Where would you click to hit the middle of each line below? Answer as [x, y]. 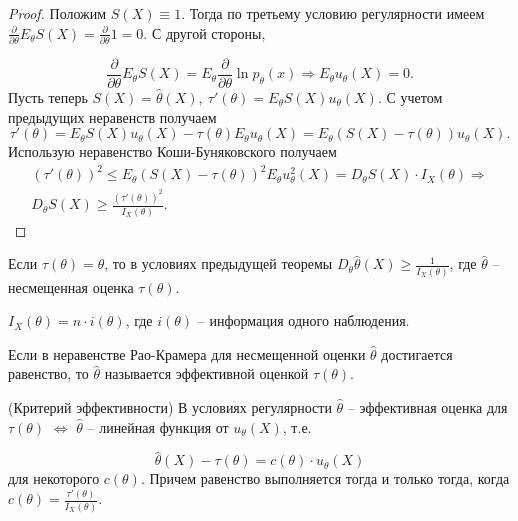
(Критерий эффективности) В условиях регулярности [170, 406]
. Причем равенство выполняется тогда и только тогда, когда [325, 478]
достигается [417, 353]
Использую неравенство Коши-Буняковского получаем [172, 151]
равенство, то [48, 373]
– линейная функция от [158, 426]
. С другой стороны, [204, 32]
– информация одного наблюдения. [303, 320]
